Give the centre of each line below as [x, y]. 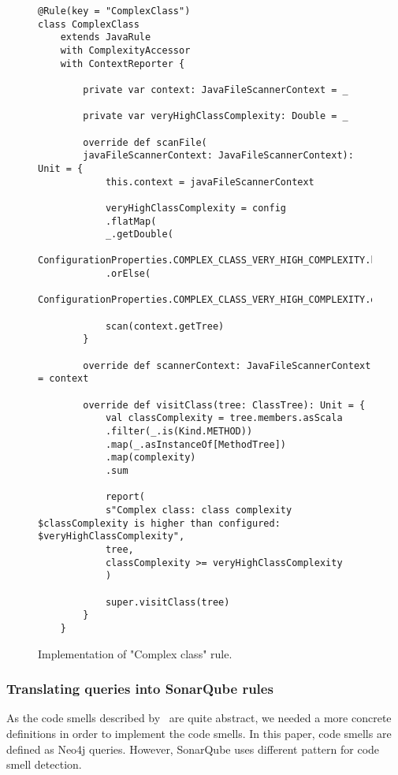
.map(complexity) [151, 458]
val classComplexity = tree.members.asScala [224, 418]
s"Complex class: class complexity [199, 510]
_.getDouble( [139, 235]
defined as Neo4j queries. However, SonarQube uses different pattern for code [193, 749]
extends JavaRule [106, 37]
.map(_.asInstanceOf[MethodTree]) [195, 444]
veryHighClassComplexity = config [195, 208]
